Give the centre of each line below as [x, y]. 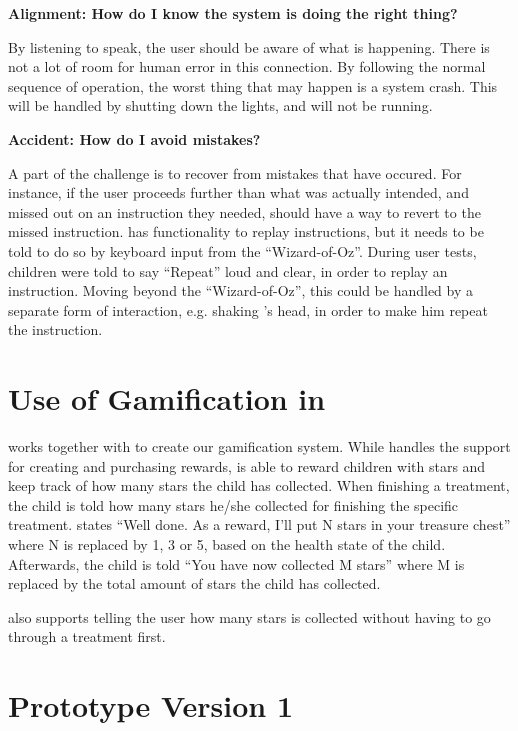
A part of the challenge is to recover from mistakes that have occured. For [235, 172]
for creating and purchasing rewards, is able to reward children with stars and [247, 465]
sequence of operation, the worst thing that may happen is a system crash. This [253, 85]
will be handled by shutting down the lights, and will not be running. [220, 105]
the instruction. [55, 329]
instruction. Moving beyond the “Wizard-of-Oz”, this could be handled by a [241, 290]
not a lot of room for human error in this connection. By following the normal [247, 66]
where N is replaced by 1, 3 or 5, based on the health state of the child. [227, 544]
